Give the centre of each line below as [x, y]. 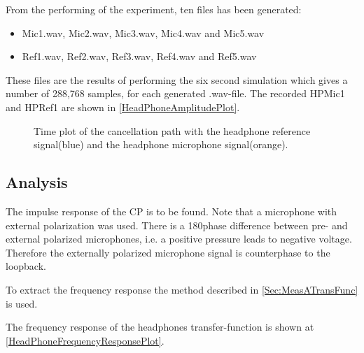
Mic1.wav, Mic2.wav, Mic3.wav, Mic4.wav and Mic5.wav [143, 33]
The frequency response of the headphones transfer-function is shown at [160, 327]
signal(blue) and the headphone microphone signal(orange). [161, 144]
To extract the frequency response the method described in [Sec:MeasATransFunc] [182, 289]
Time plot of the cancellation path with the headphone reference [172, 130]
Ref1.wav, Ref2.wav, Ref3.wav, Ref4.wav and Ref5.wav [139, 56]
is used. [22, 303]
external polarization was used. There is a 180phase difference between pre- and [177, 225]
